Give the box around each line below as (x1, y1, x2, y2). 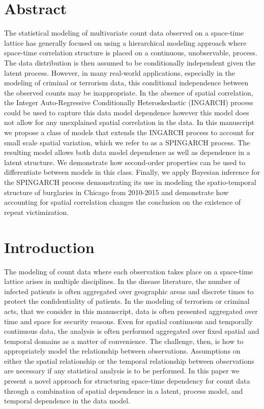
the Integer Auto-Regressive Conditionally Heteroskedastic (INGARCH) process (4, 97, 253, 108)
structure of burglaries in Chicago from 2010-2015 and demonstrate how (4, 186, 229, 197)
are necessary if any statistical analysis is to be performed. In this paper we (4, 365, 240, 376)
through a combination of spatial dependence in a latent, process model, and (4, 385, 243, 396)
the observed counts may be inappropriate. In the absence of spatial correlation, (4, 87, 253, 98)
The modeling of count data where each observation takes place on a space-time (4, 266, 253, 276)
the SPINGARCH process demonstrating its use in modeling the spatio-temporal (4, 177, 256, 187)
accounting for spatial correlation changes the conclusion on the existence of (4, 197, 241, 207)
